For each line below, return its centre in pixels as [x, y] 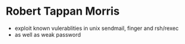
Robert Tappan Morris [63, 11]
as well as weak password [47, 34]
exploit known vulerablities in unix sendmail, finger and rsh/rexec [96, 28]
